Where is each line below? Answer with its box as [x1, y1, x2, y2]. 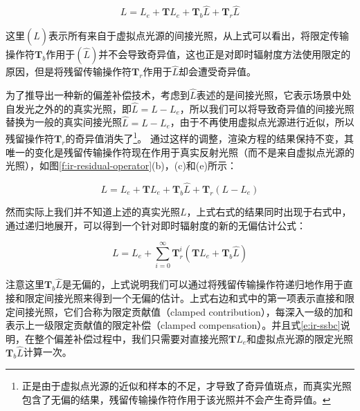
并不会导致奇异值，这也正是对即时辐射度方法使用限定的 [98, 47, 351, 61]
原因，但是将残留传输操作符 [6, 64, 132, 79]
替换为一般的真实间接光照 [6, 115, 122, 129]
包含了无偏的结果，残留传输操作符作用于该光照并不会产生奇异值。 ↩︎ [21, 392, 331, 406]
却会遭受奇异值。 [178, 64, 256, 79]
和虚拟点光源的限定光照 [246, 331, 354, 345]
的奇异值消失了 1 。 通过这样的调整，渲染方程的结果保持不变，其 [65, 129, 354, 145]
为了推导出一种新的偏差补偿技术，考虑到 [6, 88, 190, 102]
